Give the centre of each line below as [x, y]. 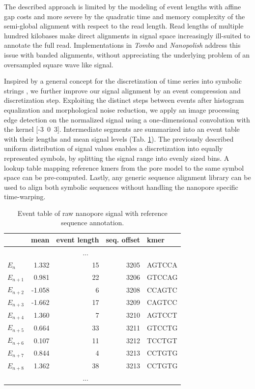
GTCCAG [162, 277]
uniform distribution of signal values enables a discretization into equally [113, 148]
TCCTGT [162, 340]
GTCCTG [162, 327]
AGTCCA [162, 264]
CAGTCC [162, 302]
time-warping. [25, 196]
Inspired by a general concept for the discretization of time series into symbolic [123, 81]
